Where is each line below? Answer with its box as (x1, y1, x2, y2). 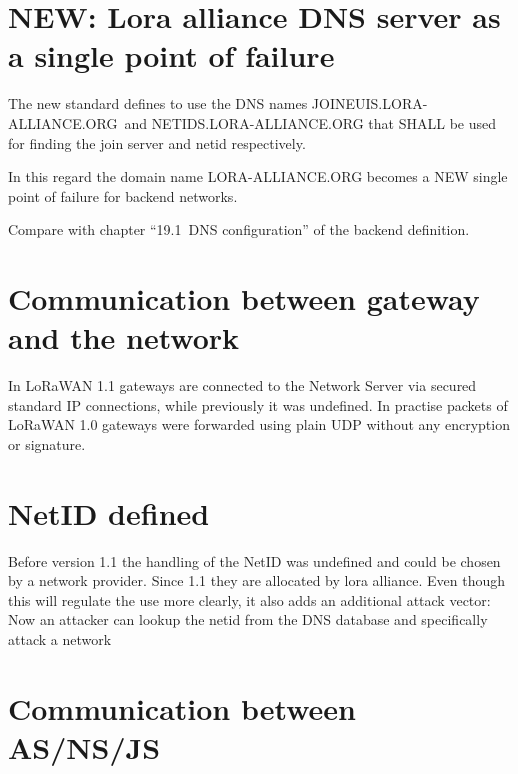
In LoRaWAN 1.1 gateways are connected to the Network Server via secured (8, 375, 477, 396)
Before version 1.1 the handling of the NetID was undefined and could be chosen (8, 550, 501, 571)
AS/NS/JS (8, 727, 161, 768)
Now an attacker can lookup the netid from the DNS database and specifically (8, 609, 488, 630)
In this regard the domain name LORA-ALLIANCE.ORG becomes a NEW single (8, 166, 508, 187)
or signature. (8, 433, 86, 454)
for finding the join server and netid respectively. (8, 132, 306, 153)
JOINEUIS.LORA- (311, 93, 428, 114)
